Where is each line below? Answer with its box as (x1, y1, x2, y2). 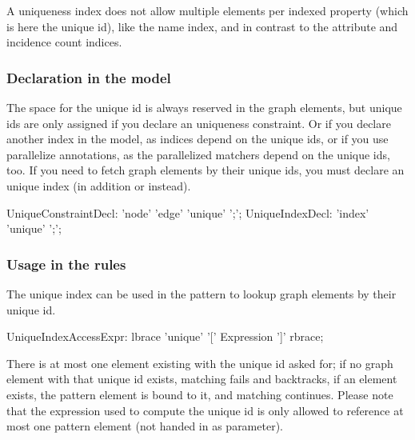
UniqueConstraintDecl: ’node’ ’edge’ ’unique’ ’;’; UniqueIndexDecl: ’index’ (6, 204, 369, 221)
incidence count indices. (6, 34, 122, 50)
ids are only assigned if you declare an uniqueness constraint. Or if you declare (6, 114, 391, 131)
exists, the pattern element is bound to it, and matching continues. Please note (6, 386, 393, 402)
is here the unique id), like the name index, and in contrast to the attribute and (6, 18, 398, 34)
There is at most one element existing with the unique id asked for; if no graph (6, 354, 393, 371)
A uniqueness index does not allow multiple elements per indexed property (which (6, 2, 409, 18)
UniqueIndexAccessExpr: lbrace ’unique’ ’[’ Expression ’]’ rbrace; (6, 328, 324, 345)
